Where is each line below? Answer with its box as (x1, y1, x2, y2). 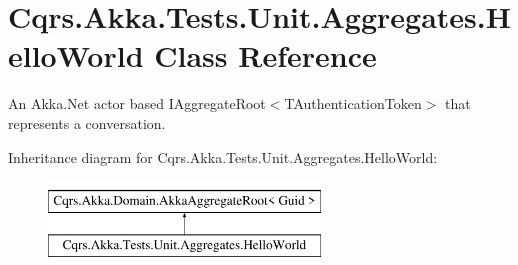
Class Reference (154, 35, 377, 76)
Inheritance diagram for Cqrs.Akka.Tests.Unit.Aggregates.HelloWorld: (8, 146, 438, 167)
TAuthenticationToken (284, 93, 422, 114)
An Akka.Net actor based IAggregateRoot (8, 93, 266, 114)
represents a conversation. (8, 112, 166, 133)
